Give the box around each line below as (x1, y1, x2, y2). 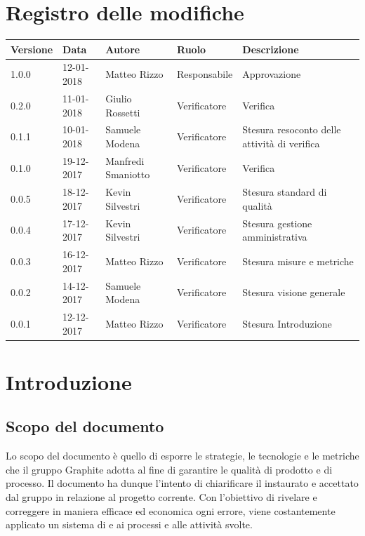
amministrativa (242, 229, 307, 244)
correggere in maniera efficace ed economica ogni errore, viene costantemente (6, 503, 336, 518)
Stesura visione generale (242, 285, 345, 300)
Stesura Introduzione (242, 316, 332, 330)
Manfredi (105, 153, 145, 168)
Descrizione (242, 41, 299, 56)
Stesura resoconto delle (242, 122, 341, 137)
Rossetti (105, 105, 140, 119)
